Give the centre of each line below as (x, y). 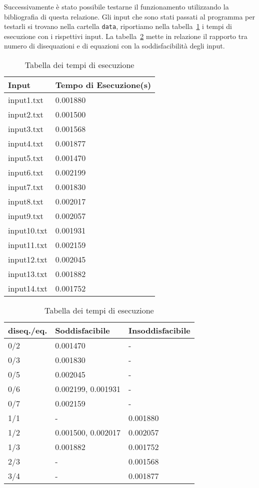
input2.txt (26, 114)
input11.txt (28, 245)
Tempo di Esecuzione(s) (103, 85)
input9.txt (26, 216)
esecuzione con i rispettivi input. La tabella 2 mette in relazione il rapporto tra (126, 36)
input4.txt (26, 143)
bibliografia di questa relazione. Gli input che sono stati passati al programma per (129, 16)
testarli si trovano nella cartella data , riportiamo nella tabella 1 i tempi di (118, 26)
